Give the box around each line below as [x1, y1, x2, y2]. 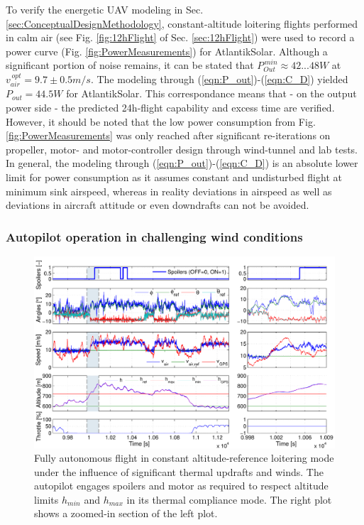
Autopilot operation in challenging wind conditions [6, 227, 303, 245]
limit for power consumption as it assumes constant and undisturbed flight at [6, 169, 342, 184]
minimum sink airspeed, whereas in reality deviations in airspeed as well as [6, 183, 332, 198]
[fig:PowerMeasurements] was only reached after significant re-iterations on [6, 128, 331, 143]
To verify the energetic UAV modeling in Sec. [6, 2, 204, 16]
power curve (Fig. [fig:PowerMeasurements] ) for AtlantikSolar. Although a [6, 43, 328, 58]
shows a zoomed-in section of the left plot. [34, 506, 218, 521]
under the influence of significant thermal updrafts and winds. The [34, 464, 324, 479]
